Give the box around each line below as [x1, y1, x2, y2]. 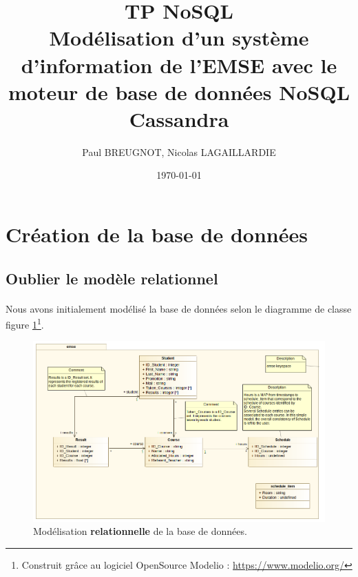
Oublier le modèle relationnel [6, 267, 218, 288]
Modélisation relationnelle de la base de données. [33, 524, 247, 538]
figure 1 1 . [6, 315, 44, 331]
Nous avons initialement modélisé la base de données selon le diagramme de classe [6, 301, 352, 315]
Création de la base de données [6, 220, 308, 248]
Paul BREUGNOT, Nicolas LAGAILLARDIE [82, 144, 276, 159]
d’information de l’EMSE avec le [21, 50, 337, 79]
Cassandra [129, 104, 229, 133]
